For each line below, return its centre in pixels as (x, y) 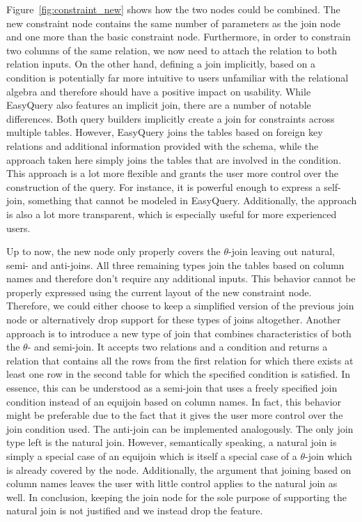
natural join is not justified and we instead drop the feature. (135, 511)
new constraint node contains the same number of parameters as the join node (174, 23)
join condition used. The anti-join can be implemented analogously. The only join (180, 428)
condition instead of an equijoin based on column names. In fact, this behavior (174, 401)
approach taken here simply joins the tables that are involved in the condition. (174, 159)
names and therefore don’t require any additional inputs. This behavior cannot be (181, 278)
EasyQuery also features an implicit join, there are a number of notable (159, 105)
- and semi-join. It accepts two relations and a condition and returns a (178, 347)
